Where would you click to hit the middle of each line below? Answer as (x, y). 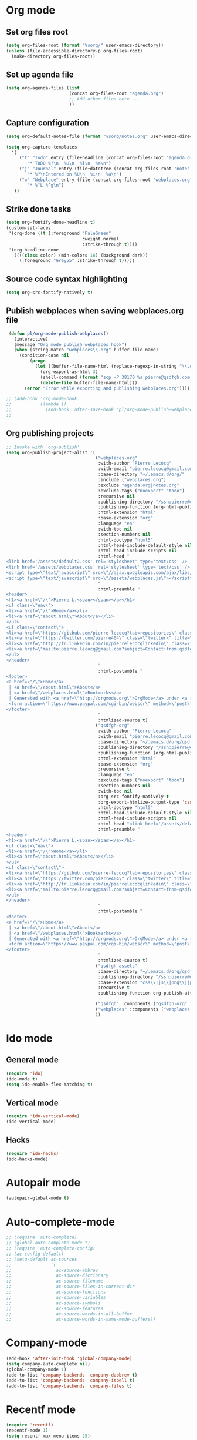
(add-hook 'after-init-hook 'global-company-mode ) (69, 1359)
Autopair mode (43, 1182)
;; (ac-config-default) (35, 1254)
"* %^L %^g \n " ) (46, 185)
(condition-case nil (44, 355)
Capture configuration (47, 123)
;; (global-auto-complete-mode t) (48, 1243)
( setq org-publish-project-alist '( (51, 452)
